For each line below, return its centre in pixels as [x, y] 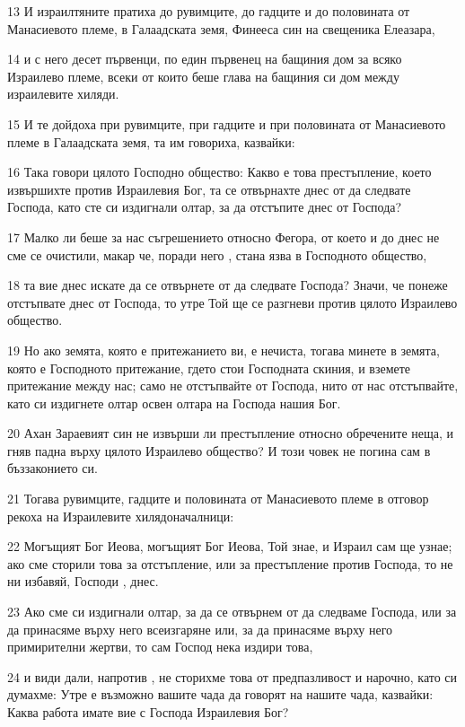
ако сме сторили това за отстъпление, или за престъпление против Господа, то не [230, 563]
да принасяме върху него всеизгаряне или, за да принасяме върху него [200, 629]
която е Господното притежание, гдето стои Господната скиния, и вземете [209, 368]
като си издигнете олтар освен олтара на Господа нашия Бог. [174, 403]
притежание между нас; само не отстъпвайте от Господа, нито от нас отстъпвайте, [233, 385]
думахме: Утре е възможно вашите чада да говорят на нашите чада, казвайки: [220, 694]
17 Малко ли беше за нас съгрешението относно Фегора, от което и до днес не [224, 236]
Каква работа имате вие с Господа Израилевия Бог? [148, 712]
